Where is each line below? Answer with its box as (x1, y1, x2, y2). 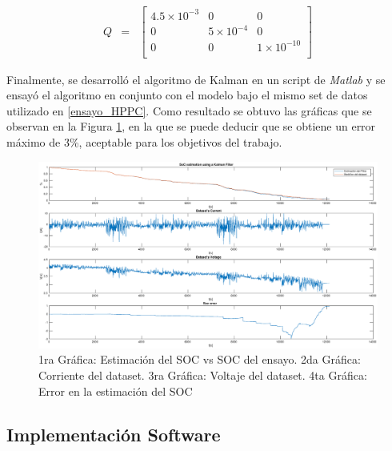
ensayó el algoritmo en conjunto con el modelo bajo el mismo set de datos (6, 87, 368, 103)
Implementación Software (6, 421, 221, 446)
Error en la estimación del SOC (38, 382, 193, 399)
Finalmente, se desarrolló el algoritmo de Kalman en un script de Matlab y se (6, 70, 386, 87)
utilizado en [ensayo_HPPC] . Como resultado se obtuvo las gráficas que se (6, 102, 372, 119)
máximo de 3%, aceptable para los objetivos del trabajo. (6, 134, 282, 151)
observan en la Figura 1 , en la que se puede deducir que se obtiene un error (6, 118, 376, 135)
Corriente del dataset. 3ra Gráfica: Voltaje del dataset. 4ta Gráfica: (38, 366, 367, 383)
